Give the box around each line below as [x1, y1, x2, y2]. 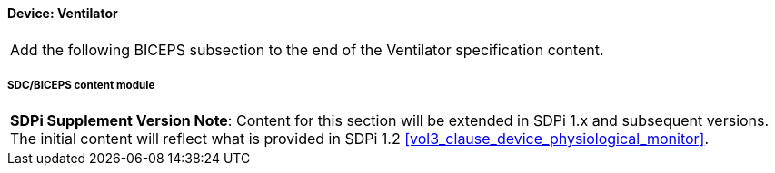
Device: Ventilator [7, 5, 118, 21]
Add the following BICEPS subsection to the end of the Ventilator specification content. [10, 40, 604, 59]
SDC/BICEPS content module [7, 79, 155, 91]
